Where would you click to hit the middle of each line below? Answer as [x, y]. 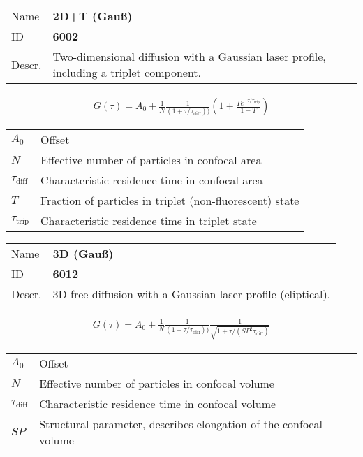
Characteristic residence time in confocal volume [158, 403]
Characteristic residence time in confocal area [152, 180]
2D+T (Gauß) [92, 16]
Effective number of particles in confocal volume [157, 383]
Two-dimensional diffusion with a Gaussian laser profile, [189, 56]
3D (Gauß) [83, 254]
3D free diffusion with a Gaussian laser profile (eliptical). [192, 294]
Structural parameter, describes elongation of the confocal [181, 423]
